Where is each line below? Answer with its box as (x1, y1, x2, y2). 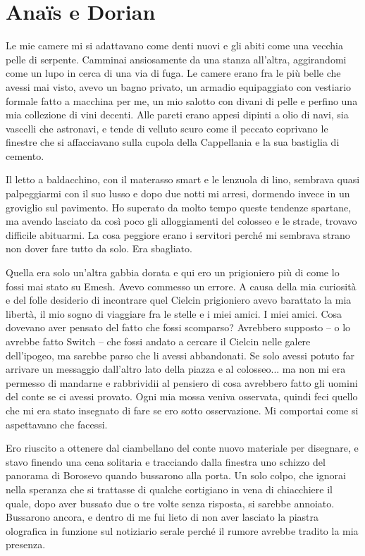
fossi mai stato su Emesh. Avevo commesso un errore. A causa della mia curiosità (6, 278, 357, 293)
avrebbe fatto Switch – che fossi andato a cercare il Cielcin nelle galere (6, 334, 311, 348)
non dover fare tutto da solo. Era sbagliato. (6, 241, 192, 256)
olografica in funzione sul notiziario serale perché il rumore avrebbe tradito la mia (6, 523, 359, 538)
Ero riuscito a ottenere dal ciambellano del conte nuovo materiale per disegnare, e (6, 440, 359, 455)
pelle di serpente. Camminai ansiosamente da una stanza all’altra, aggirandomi (6, 51, 347, 66)
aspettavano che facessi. (6, 416, 108, 431)
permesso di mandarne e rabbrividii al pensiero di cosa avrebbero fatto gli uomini (6, 375, 358, 390)
